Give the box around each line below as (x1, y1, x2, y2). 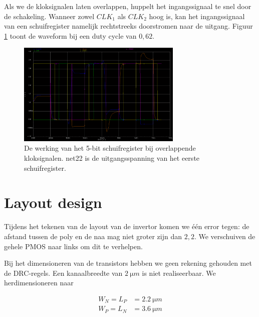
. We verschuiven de (194, 231, 255, 241)
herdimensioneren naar (4, 277, 74, 288)
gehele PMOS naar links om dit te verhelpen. (4, 241, 143, 251)
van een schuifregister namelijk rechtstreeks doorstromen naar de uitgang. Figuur (4, 21, 253, 31)
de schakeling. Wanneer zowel (4, 11, 95, 21)
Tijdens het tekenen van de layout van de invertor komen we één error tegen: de (4, 221, 249, 232)
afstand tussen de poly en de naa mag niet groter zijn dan (4, 231, 182, 241)
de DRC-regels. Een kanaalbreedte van (4, 267, 123, 278)
